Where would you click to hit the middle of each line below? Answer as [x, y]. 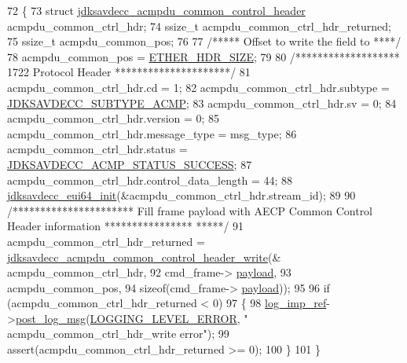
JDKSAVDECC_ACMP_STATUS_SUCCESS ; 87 [130, 164]
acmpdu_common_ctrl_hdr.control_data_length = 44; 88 [150, 180]
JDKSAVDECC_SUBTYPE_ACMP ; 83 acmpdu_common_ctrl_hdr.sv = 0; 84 [202, 103]
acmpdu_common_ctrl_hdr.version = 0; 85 [114, 118]
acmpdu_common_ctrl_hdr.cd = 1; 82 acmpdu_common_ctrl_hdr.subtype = [198, 87]
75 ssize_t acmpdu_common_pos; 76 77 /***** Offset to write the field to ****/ [204, 41]
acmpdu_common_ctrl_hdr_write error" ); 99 [118, 334]
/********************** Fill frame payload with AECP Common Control [190, 210]
